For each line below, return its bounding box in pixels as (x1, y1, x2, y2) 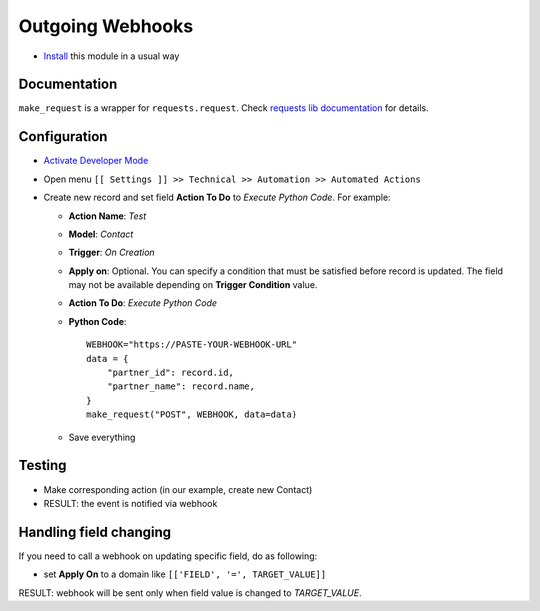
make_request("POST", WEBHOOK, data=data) (86, 409, 298, 420)
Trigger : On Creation (68, 246, 155, 259)
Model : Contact (68, 228, 134, 240)
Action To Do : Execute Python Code (68, 297, 218, 309)
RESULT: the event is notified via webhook (43, 497, 218, 509)
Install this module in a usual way (43, 50, 180, 62)
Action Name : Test (68, 210, 147, 222)
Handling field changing (18, 523, 172, 540)
